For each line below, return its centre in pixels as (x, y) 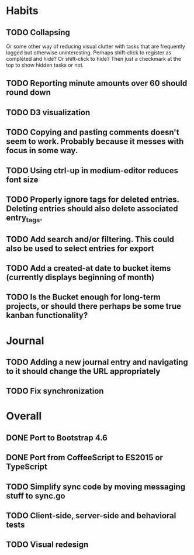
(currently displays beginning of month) (80, 277)
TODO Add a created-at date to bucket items (89, 268)
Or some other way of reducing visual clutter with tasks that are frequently (96, 46)
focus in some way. (42, 151)
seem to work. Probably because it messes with (95, 142)
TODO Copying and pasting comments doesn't (93, 132)
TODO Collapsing (38, 32)
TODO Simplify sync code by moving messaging (96, 487)
